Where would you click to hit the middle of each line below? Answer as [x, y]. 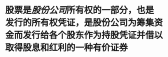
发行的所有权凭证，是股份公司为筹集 [80, 23]
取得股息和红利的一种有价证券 [67, 48]
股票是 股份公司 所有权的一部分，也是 [80, 10]
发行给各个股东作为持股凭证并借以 [93, 35]
